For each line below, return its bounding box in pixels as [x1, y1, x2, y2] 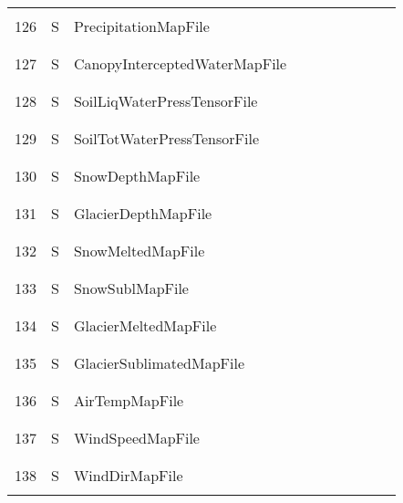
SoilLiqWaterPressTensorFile [73, 90, 258, 111]
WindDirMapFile [73, 465, 183, 486]
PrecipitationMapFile [73, 16, 210, 37]
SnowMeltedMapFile [73, 240, 205, 261]
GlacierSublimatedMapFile [73, 352, 245, 373]
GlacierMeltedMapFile [73, 315, 217, 336]
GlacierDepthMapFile [73, 203, 212, 224]
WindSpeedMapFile [73, 427, 200, 448]
